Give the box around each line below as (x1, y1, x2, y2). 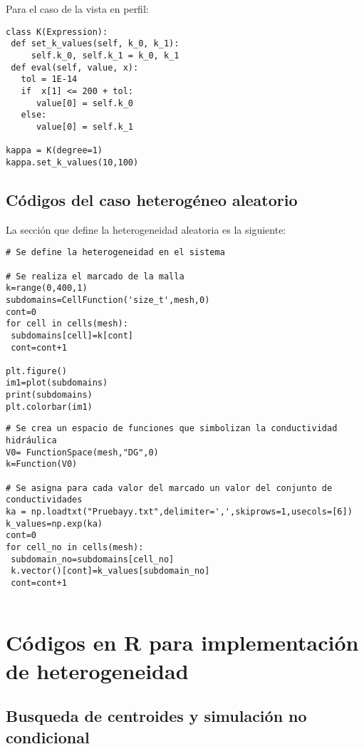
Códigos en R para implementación (6, 628, 359, 657)
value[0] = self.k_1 (36, 121, 133, 132)
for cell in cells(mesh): (6, 319, 128, 329)
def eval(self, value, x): (11, 62, 139, 73)
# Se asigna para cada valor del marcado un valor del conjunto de (6, 482, 333, 493)
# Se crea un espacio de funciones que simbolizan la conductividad (6, 423, 338, 434)
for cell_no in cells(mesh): (6, 542, 144, 553)
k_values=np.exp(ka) (6, 518, 103, 529)
